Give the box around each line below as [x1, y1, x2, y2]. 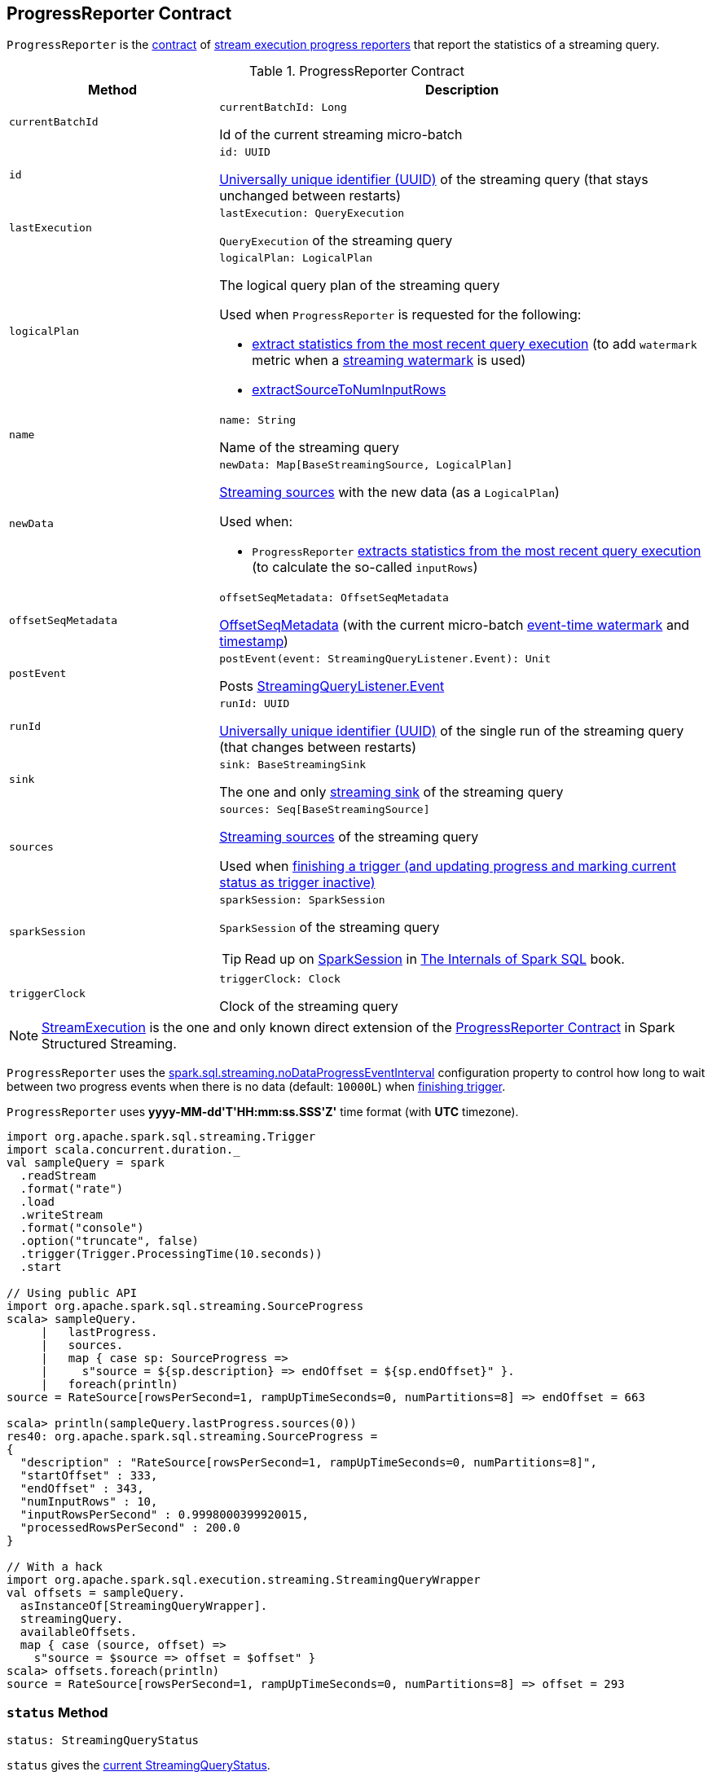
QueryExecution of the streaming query [219, 232, 453, 249]
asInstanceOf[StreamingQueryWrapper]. [20, 1599, 268, 1613]
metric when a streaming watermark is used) [252, 352, 526, 369]
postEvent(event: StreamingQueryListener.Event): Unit [219, 653, 552, 666]
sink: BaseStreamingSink [219, 758, 367, 772]
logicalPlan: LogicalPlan [219, 252, 373, 265]
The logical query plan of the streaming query [219, 277, 500, 294]
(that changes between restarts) [219, 739, 417, 756]
